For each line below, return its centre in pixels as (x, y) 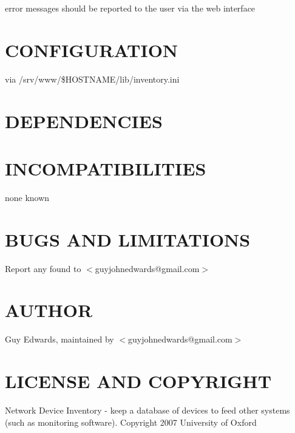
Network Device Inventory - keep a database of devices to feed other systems (147, 410)
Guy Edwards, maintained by (59, 339)
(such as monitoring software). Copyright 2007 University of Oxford (131, 422)
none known (27, 197)
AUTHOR (49, 310)
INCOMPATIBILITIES (106, 168)
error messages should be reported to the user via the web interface (130, 8)
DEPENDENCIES (84, 121)
